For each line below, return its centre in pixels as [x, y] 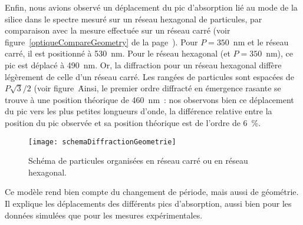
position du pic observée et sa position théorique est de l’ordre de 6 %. [133, 122]
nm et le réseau [261, 42]
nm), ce [280, 53]
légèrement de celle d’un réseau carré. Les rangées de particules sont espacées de [149, 76]
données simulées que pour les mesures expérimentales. [104, 215]
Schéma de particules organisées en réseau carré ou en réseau [138, 161]
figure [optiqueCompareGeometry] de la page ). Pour [101, 42]
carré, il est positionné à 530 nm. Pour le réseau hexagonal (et [118, 53]
